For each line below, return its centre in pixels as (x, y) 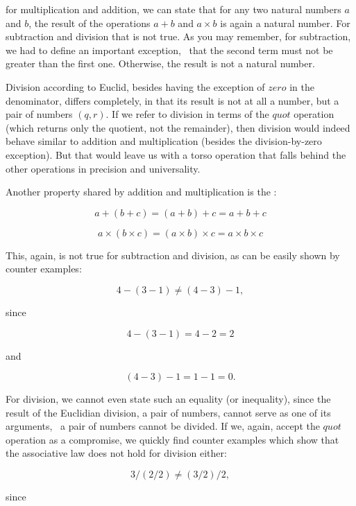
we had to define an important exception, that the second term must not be (169, 50)
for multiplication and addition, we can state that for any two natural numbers (173, 9)
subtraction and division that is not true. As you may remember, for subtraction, (178, 36)
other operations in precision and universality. (103, 168)
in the (302, 86)
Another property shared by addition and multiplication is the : (141, 192)
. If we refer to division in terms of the (187, 114)
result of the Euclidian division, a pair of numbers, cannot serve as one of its (168, 412)
